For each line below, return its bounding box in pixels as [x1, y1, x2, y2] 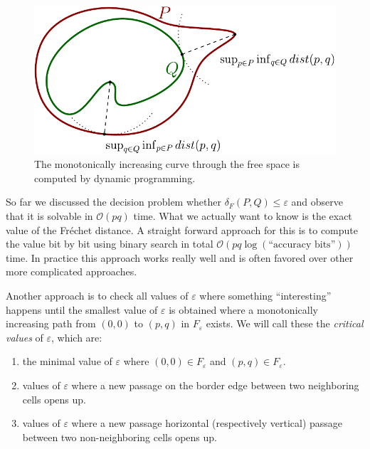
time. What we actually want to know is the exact [133, 208, 352, 223]
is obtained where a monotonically [169, 302, 318, 317]
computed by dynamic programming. [34, 170, 196, 185]
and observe [291, 194, 344, 209]
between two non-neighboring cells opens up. [22, 429, 217, 444]
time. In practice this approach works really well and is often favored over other [6, 250, 354, 265]
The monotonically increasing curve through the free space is [34, 157, 300, 171]
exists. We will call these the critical [206, 316, 364, 331]
